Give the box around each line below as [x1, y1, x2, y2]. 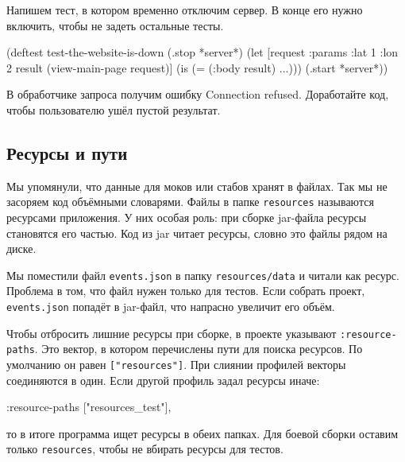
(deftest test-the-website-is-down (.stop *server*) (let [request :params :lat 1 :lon [6, 44, 399, 60]
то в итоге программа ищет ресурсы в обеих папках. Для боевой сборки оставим [6, 425, 399, 441]
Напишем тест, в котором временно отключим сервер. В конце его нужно [6, 2, 363, 17]
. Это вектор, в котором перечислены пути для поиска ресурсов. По [34, 340, 363, 357]
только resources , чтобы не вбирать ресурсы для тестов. [6, 441, 283, 457]
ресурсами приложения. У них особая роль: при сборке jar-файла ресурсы [6, 209, 367, 226]
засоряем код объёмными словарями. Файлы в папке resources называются [6, 193, 374, 210]
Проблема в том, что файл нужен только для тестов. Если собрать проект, [6, 282, 365, 299]
